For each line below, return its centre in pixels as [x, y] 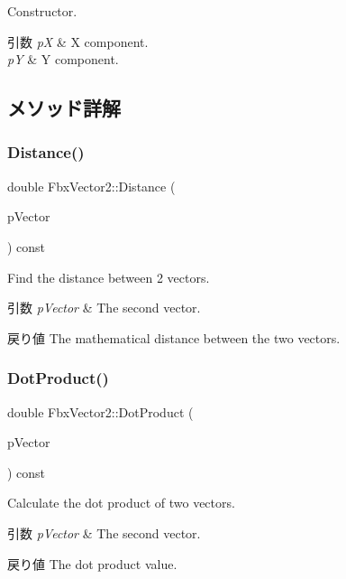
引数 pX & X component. [78, 41]
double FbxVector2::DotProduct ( [100, 411]
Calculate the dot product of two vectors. [121, 503]
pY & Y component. [63, 59]
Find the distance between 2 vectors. [109, 277]
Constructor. [42, 11]
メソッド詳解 [64, 108]
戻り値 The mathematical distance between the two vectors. [174, 337]
